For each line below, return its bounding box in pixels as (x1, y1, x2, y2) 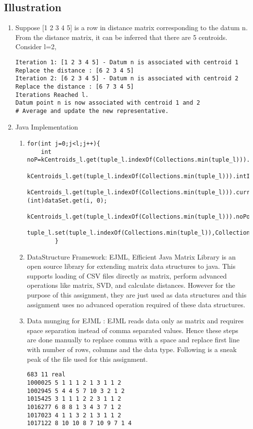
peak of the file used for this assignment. (27, 354, 148, 364)
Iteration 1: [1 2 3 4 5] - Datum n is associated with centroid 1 (15, 58, 238, 66)
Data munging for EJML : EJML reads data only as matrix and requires (27, 316, 244, 326)
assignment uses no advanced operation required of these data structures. (27, 299, 245, 309)
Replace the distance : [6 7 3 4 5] (15, 83, 134, 90)
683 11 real (27, 371, 66, 378)
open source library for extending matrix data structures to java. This (27, 261, 235, 271)
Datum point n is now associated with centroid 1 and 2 (15, 99, 200, 107)
